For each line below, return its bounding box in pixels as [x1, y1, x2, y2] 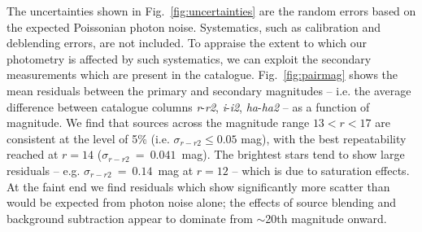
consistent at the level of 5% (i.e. [7, 129, 170, 147]
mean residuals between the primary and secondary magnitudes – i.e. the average [7, 81, 411, 98]
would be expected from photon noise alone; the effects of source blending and [7, 194, 397, 211]
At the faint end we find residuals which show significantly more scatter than [7, 177, 390, 195]
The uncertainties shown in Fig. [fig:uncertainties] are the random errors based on [7, 2, 416, 19]
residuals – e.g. [7, 161, 80, 178]
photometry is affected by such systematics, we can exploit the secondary [7, 50, 372, 67]
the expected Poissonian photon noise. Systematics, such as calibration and [7, 18, 381, 35]
